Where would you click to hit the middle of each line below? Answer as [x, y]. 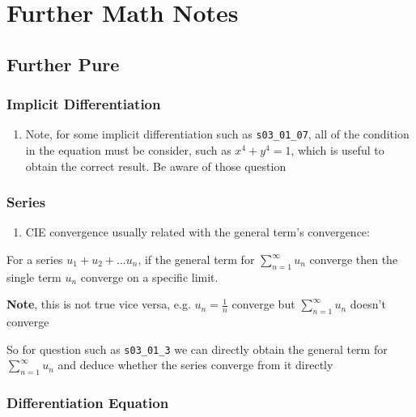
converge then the [354, 260]
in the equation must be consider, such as [128, 150]
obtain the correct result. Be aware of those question [156, 166]
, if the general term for [196, 260]
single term [34, 277]
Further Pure [63, 64]
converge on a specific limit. [149, 277]
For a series [35, 260]
